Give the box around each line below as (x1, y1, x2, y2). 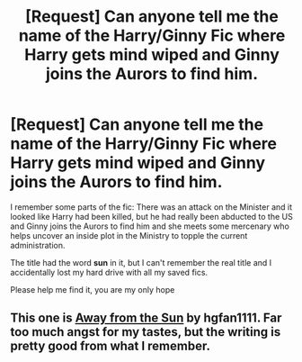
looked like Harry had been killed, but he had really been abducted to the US (10, 211, 293, 222)
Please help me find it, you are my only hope (10, 284, 175, 294)
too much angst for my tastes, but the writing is (10, 324, 281, 339)
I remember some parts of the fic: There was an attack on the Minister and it (10, 201, 293, 213)
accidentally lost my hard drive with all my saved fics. (10, 267, 209, 277)
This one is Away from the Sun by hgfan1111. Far (10, 311, 282, 326)
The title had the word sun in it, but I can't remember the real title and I (10, 257, 272, 267)
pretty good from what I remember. (10, 339, 210, 354)
